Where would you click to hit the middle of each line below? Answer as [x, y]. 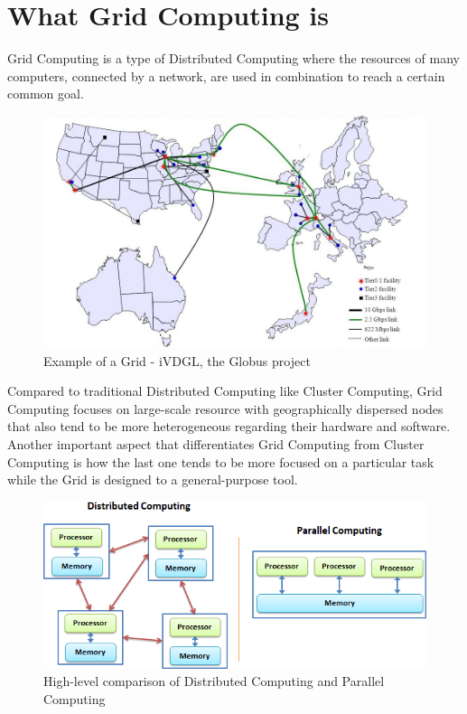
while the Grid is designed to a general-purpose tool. [153, 479]
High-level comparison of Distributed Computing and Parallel [214, 681]
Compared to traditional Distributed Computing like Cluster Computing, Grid [225, 391]
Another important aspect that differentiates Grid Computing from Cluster [216, 443]
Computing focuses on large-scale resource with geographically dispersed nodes [225, 408]
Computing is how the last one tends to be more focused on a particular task [221, 461]
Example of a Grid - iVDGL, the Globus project [177, 360]
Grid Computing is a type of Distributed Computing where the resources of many [233, 58]
